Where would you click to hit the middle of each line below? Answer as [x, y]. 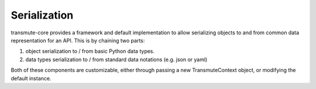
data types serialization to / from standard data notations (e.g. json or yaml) [116, 59]
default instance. [31, 78]
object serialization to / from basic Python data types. [90, 51]
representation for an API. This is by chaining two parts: [78, 40]
